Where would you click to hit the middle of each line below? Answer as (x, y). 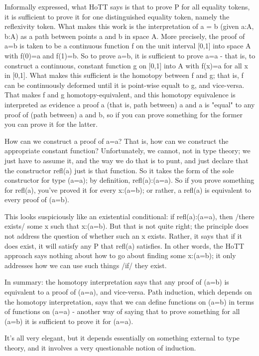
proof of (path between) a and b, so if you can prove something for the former (124, 114)
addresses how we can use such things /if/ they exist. (86, 265)
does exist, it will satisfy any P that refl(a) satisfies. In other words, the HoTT (125, 245)
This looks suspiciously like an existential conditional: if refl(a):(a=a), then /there (129, 216)
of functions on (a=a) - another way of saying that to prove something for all (122, 311)
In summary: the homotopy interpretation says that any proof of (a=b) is (117, 282)
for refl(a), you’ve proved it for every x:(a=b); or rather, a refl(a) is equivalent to (128, 189)
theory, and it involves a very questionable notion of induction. (100, 348)
